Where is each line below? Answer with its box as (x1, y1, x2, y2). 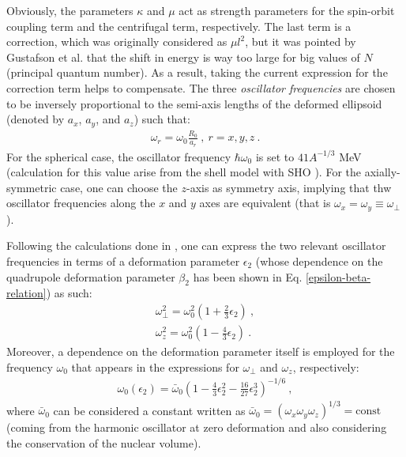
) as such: (46, 285, 92, 301)
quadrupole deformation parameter (6, 268, 175, 285)
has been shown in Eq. (193, 268, 303, 285)
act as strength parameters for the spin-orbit (179, 2, 395, 18)
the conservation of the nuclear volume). (6, 434, 201, 451)
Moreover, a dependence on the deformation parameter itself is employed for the (6, 343, 395, 360)
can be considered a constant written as (53, 402, 246, 418)
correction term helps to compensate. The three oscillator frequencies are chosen (6, 79, 396, 96)
